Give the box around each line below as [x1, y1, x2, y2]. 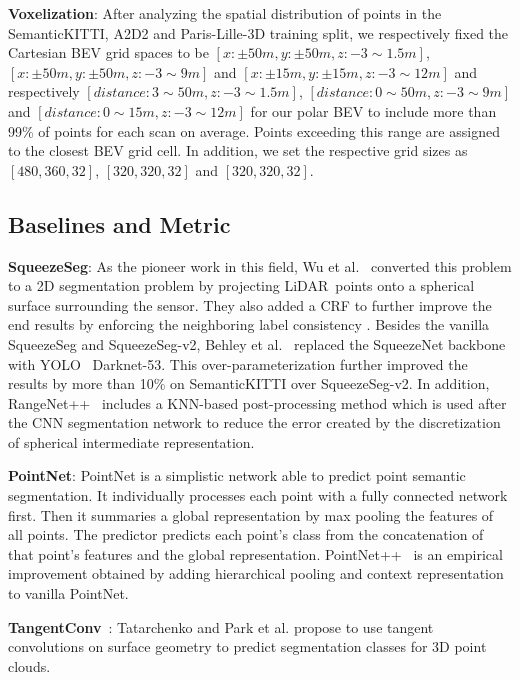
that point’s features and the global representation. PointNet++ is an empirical [8, 543, 503, 564]
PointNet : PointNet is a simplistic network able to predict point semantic [8, 465, 466, 486]
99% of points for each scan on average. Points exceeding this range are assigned [8, 120, 500, 141]
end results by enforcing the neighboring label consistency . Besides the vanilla [8, 314, 490, 335]
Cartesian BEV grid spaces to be [8, 42, 209, 63]
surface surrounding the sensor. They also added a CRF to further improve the [8, 294, 492, 315]
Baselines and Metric [8, 208, 231, 239]
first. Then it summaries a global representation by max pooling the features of [8, 504, 494, 525]
